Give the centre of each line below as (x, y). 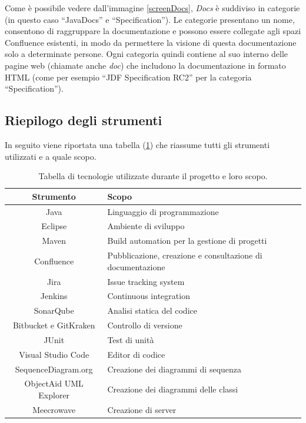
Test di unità (131, 339)
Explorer (54, 395)
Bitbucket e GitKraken (54, 325)
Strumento (54, 196)
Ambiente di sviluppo (146, 226)
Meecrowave (54, 409)
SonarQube (54, 310)
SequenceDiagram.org (54, 369)
